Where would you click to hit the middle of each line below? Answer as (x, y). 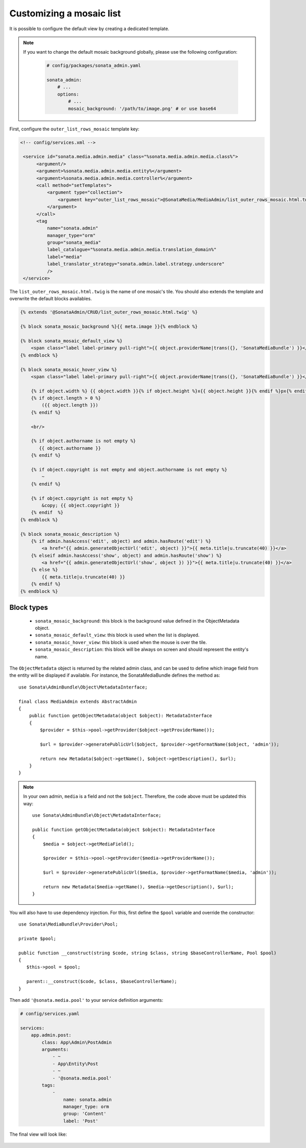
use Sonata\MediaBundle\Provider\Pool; (68, 924)
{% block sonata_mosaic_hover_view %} (69, 370)
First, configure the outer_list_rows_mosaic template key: (74, 129)
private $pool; (37, 938)
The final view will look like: (38, 1134)
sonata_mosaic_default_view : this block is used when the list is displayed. (117, 635)
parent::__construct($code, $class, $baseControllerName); (102, 982)
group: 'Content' (85, 1114)
